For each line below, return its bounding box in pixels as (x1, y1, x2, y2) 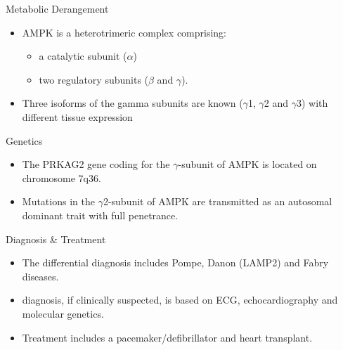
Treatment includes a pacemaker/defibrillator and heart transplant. (22, 330, 313, 344)
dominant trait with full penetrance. (22, 207, 179, 222)
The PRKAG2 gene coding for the (22, 157, 170, 171)
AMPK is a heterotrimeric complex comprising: (22, 25, 227, 39)
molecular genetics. (22, 306, 104, 320)
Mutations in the (22, 194, 95, 209)
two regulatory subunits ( (39, 72, 149, 86)
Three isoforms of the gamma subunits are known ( (22, 96, 243, 110)
